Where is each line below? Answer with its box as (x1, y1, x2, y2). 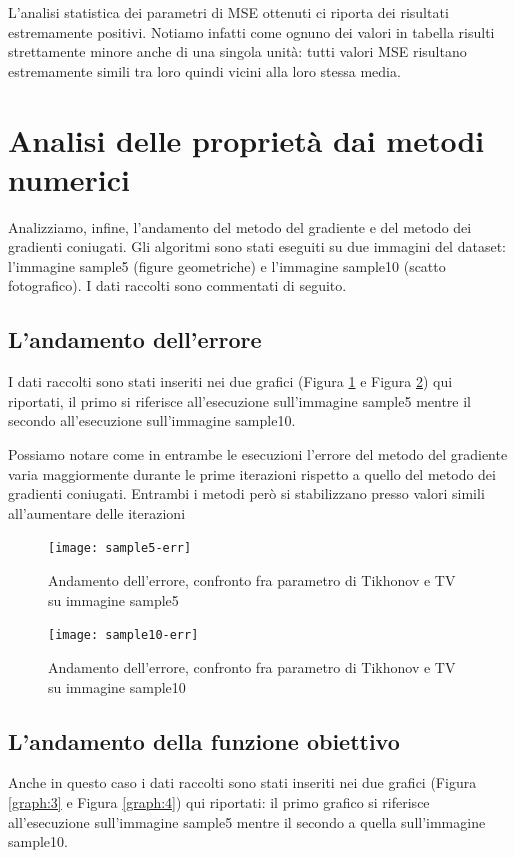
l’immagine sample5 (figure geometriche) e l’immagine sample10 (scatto (8, 255, 446, 276)
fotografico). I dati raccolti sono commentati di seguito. (8, 275, 347, 296)
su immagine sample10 (48, 676, 186, 697)
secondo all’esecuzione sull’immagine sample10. (8, 410, 296, 431)
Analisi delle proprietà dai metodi (8, 119, 485, 160)
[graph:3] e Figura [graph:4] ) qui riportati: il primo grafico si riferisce (8, 791, 430, 812)
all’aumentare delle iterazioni (8, 502, 186, 523)
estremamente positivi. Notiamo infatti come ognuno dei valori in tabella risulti (8, 21, 495, 42)
